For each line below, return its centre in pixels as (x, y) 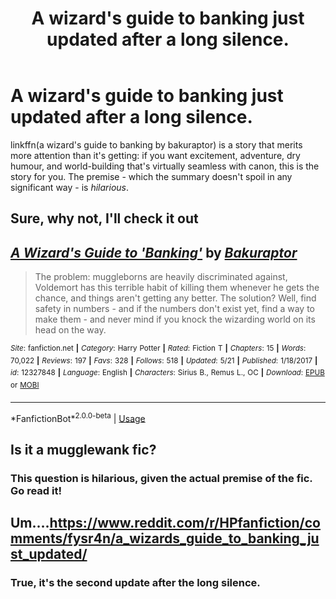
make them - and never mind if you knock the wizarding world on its (175, 319)
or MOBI (25, 385)
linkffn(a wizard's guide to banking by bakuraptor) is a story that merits (156, 144)
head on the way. (70, 330)
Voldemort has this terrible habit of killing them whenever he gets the (177, 288)
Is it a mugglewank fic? (83, 449)
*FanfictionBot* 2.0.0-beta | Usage (78, 417)
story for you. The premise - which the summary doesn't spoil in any (151, 176)
